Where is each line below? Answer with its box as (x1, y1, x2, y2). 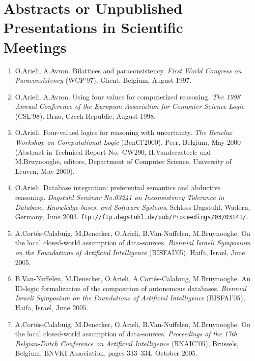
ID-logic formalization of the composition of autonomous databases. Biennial (15, 283, 247, 293)
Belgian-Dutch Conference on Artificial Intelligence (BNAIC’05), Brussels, (15, 338, 239, 348)
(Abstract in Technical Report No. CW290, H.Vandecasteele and (15, 146, 211, 157)
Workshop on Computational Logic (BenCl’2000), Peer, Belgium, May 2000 (15, 137, 241, 147)
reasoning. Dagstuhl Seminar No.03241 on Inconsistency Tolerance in (15, 192, 225, 202)
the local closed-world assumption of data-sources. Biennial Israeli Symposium (15, 237, 251, 248)
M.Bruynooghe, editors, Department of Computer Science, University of (15, 156, 232, 166)
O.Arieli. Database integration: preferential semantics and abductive (15, 182, 221, 193)
